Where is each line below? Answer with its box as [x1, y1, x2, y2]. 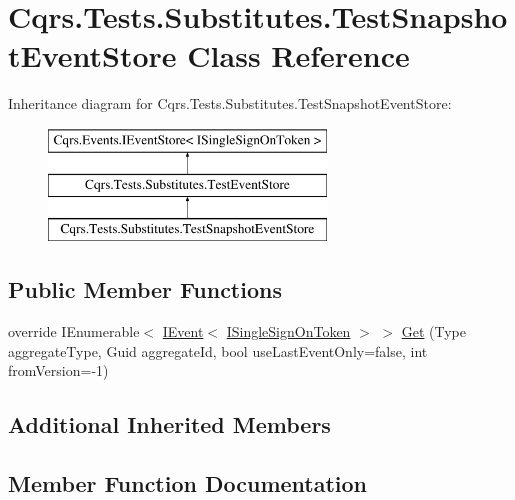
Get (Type [401, 321, 467, 342]
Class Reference [187, 35, 410, 76]
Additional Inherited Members [8, 409, 331, 440]
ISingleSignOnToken [226, 321, 351, 342]
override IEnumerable [8, 321, 140, 342]
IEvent [162, 321, 204, 342]
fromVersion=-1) [8, 360, 109, 381]
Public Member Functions [8, 274, 282, 305]
